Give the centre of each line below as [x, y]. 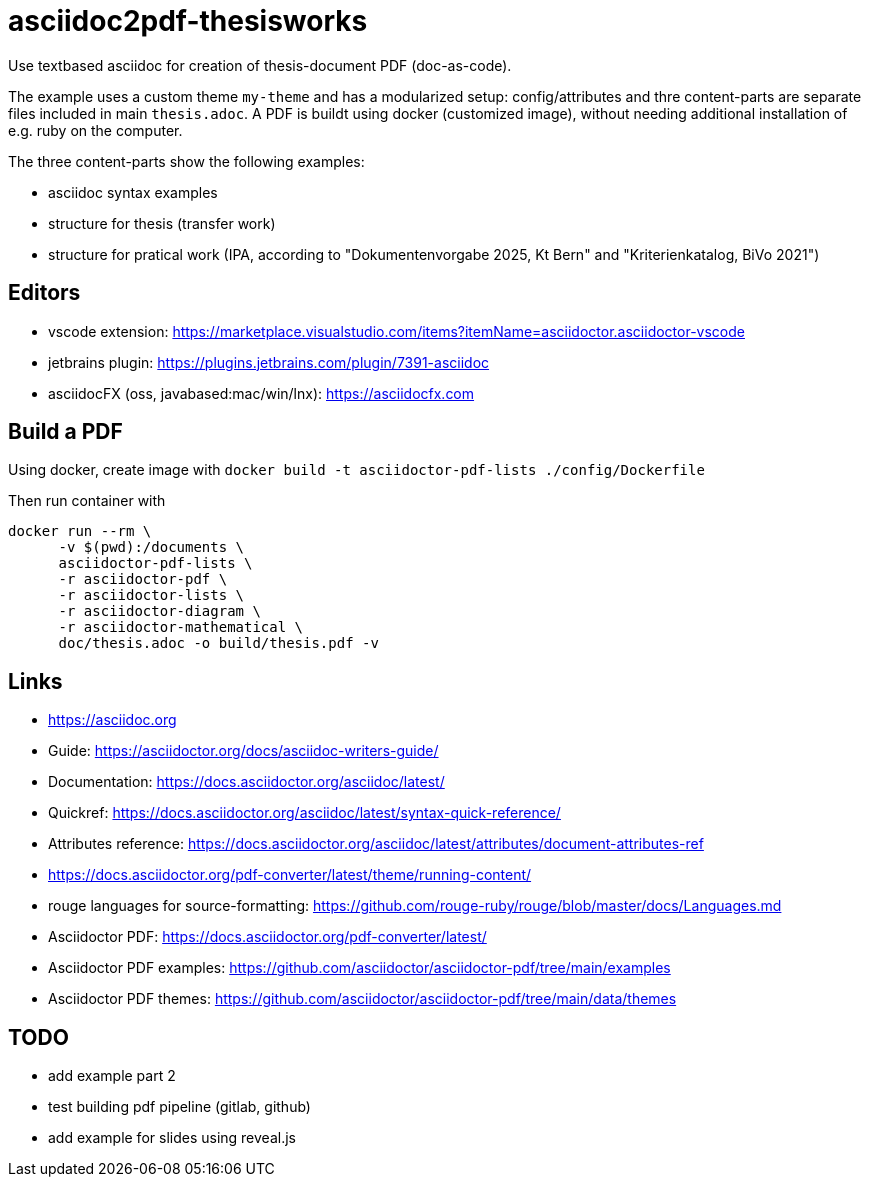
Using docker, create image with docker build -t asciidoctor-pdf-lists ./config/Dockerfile [356, 470]
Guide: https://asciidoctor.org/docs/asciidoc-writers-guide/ [243, 751]
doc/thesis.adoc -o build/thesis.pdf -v [218, 643]
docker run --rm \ [80, 531]
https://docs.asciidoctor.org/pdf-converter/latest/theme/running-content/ [290, 875]
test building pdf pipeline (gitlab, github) [179, 1107]
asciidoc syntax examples [133, 192]
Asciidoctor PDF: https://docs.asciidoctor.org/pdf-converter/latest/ [267, 937]
